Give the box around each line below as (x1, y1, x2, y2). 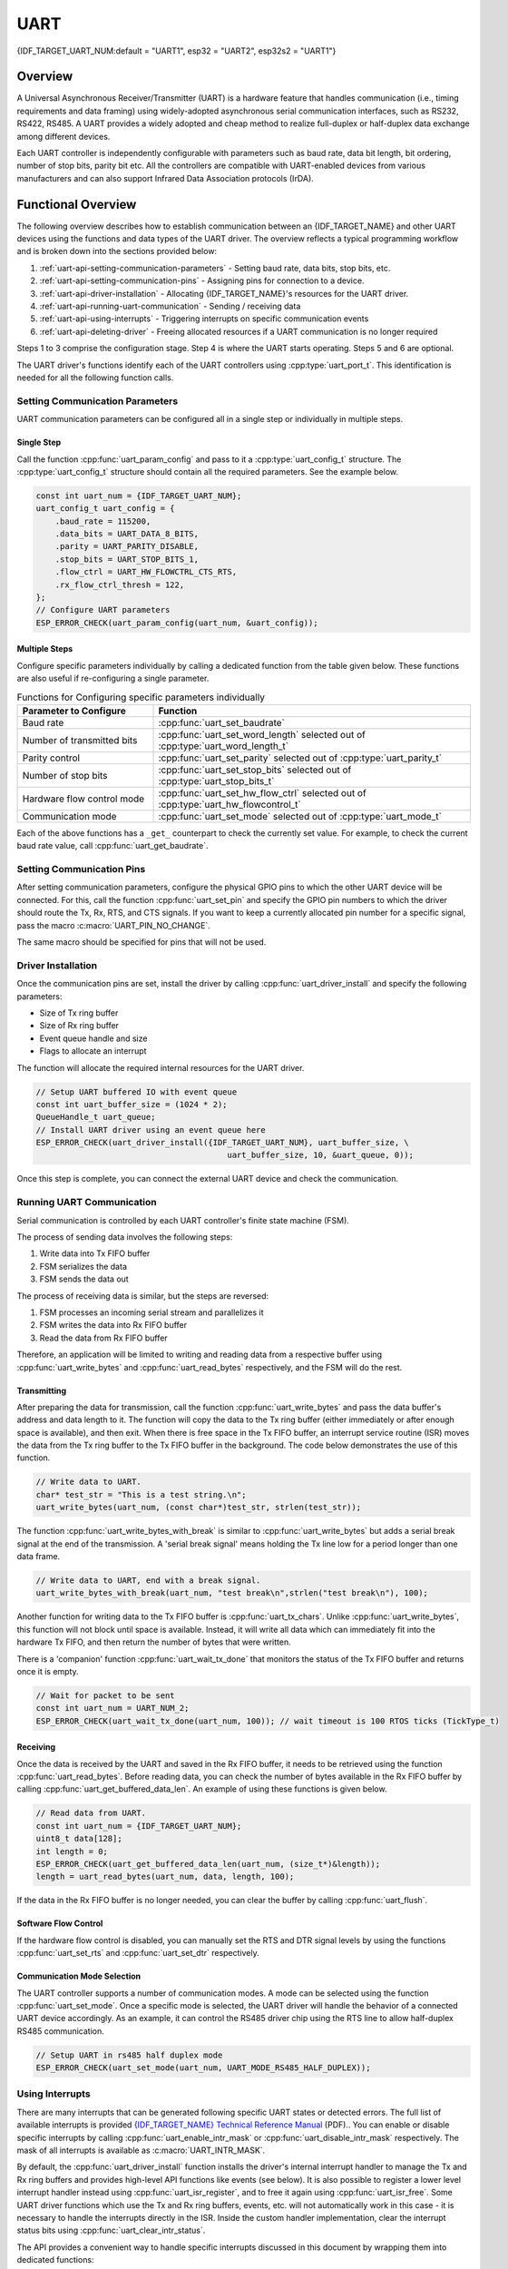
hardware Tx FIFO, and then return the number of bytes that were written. (16, 1636, 291, 1647)
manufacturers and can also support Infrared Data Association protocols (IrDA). (16, 172, 315, 183)
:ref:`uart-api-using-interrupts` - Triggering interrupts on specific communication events (39, 313, 369, 324)
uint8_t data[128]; (35, 1833, 122, 1844)
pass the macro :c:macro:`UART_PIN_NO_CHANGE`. (16, 919, 210, 930)
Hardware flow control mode (22, 792, 145, 805)
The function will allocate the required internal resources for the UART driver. (16, 1062, 305, 1073)
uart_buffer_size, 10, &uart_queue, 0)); (227, 1150, 415, 1161)
